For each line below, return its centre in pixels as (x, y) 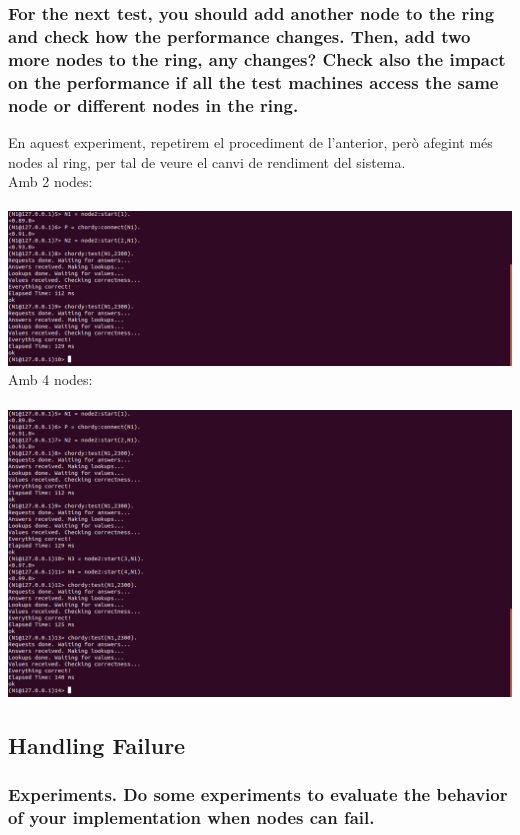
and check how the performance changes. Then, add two (239, 35)
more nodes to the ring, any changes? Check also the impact (257, 58)
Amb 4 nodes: (50, 379)
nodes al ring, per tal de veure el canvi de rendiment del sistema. (207, 161)
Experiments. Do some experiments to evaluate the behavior (258, 794)
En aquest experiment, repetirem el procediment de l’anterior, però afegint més (250, 141)
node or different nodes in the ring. (153, 104)
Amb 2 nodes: (50, 181)
